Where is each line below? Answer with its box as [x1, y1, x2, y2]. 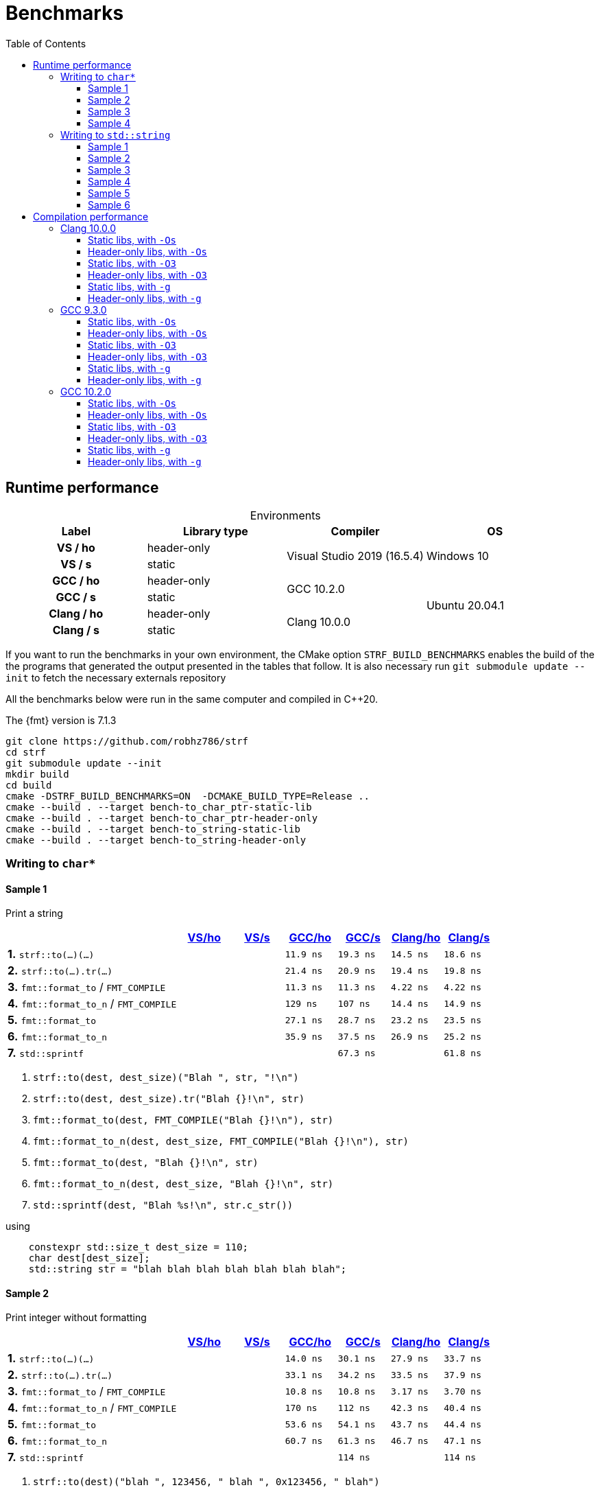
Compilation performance [33, 210, 149, 222]
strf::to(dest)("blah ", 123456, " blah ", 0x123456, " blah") [33, 1476, 380, 1488]
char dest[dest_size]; [28, 1252, 150, 1264]
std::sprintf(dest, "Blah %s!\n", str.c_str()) [33, 1200, 293, 1211]
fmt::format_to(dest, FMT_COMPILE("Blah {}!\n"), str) [33, 1115, 334, 1126]
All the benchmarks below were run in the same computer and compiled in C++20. [5, 692, 378, 705]
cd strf [5, 746, 47, 758]
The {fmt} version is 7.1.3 [5, 714, 117, 726]
